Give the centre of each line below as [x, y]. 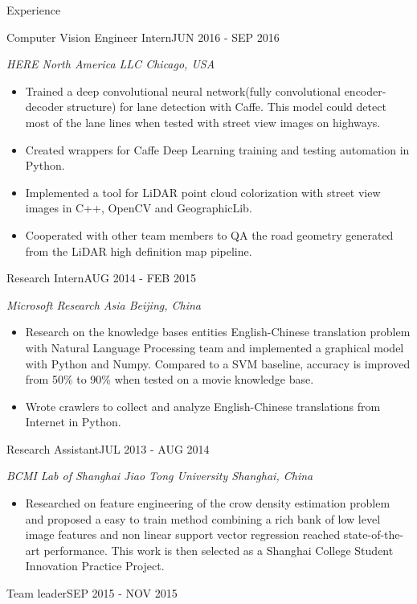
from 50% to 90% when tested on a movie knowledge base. [170, 379]
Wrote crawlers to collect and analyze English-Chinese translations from [203, 406]
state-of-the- [374, 534]
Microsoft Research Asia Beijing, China [104, 304]
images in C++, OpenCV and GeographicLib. [139, 208]
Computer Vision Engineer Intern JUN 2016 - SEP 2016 [143, 37]
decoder [44, 107]
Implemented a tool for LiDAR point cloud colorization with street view [203, 192]
